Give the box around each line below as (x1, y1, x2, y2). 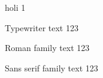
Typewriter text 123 (5, 21, 78, 34)
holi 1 (5, 1, 26, 13)
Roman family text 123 (5, 41, 90, 54)
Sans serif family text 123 (5, 61, 98, 74)
